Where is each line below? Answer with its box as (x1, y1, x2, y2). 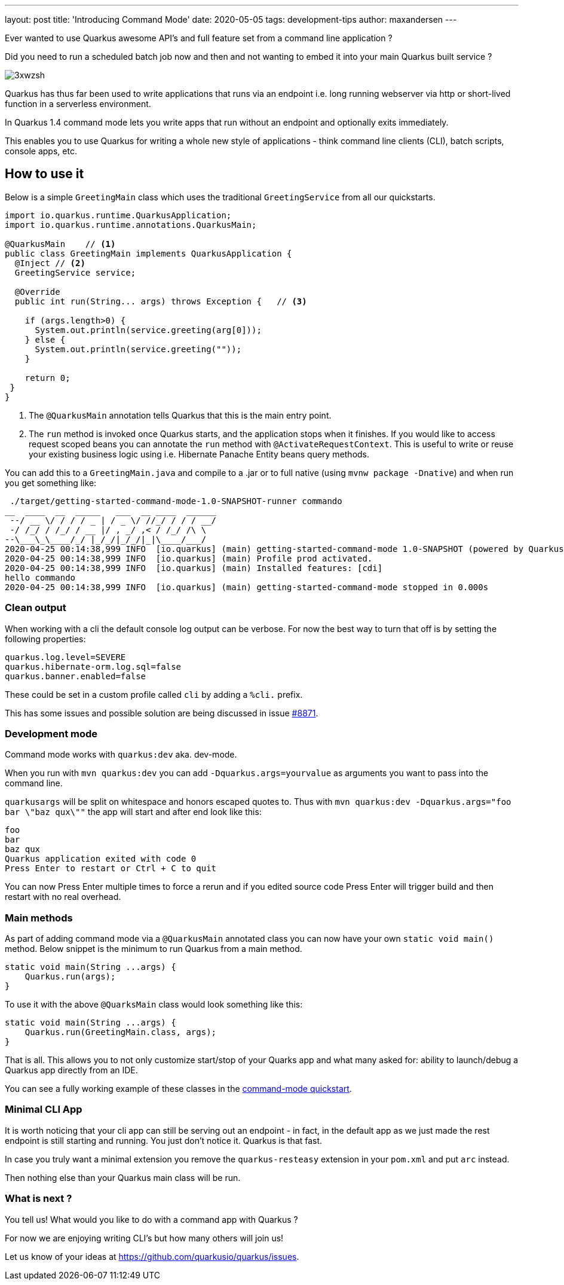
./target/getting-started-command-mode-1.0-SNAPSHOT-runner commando (10, 496, 342, 506)
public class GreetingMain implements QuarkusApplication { (5, 248, 292, 258)
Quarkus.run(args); (24, 972, 116, 982)
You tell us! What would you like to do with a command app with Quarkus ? (5, 1214, 298, 1225)
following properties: (5, 633, 86, 644)
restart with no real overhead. (5, 892, 121, 902)
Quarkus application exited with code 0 (5, 854, 197, 864)
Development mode (5, 727, 98, 740)
